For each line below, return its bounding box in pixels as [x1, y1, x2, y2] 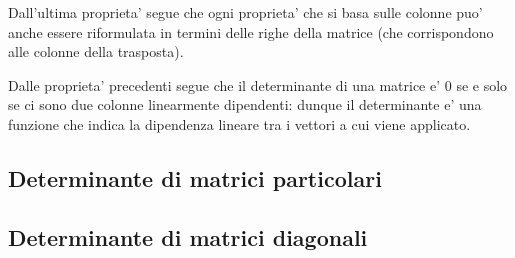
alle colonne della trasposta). [8, 41, 184, 62]
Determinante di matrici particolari [8, 162, 382, 193]
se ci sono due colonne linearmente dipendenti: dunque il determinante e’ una [8, 94, 482, 115]
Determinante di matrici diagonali [8, 221, 368, 252]
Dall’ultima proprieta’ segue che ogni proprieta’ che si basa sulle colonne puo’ [8, 2, 483, 22]
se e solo [456, 74, 508, 95]
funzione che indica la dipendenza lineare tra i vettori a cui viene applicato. [8, 113, 471, 134]
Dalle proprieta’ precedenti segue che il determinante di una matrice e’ [8, 74, 441, 95]
